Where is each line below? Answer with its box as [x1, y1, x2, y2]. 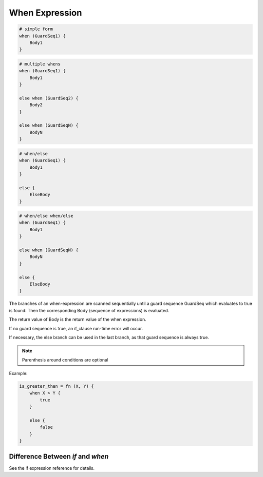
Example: [9, 371, 28, 377]
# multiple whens [19, 61, 61, 67]
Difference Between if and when [9, 452, 109, 460]
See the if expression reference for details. [9, 465, 95, 471]
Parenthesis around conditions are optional [22, 357, 109, 363]
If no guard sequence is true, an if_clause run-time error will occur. [9, 325, 143, 331]
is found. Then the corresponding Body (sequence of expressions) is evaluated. [9, 307, 169, 313]
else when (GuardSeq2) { [19, 95, 79, 101]
